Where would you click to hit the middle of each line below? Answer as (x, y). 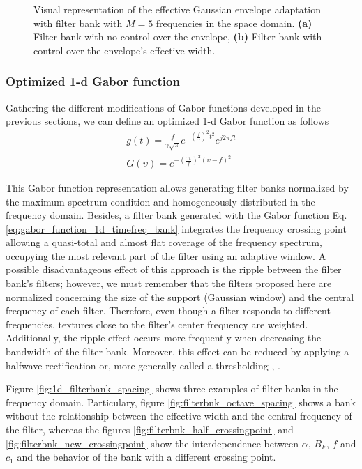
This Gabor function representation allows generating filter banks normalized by (177, 187)
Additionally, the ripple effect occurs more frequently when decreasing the (164, 338)
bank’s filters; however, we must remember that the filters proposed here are (169, 283)
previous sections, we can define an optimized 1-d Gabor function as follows (167, 121)
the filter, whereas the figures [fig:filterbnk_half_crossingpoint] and (150, 430)
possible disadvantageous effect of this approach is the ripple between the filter (174, 269)
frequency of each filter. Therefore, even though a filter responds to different (168, 310)
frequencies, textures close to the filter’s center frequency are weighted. (157, 324)
